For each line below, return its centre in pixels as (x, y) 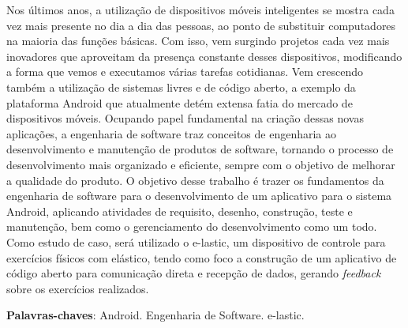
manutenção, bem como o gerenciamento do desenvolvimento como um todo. (192, 226)
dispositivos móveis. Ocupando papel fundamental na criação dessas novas (185, 118)
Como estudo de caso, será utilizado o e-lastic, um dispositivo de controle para (196, 241)
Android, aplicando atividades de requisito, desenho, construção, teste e (180, 211)
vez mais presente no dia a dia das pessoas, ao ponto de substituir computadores (201, 25)
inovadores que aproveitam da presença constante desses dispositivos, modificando (204, 56)
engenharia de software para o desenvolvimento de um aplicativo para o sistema (199, 196)
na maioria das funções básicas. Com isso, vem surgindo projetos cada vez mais (198, 41)
